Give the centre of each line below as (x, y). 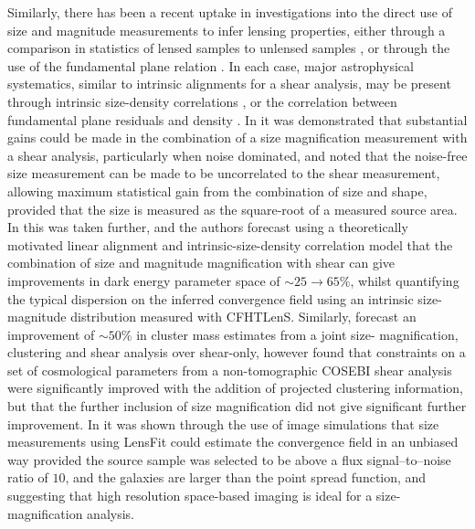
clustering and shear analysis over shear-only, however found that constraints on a (237, 352)
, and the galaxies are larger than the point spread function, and (246, 477)
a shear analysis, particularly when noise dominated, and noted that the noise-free (237, 155)
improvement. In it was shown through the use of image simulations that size (223, 423)
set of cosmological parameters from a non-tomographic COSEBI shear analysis (230, 370)
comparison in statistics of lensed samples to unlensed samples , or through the (229, 48)
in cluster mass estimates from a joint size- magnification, (297, 334)
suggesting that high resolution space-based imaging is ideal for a (190, 496)
